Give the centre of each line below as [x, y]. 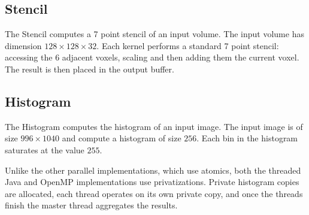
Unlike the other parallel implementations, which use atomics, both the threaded [153, 170]
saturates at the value [45, 149]
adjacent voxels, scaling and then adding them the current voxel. [181, 57]
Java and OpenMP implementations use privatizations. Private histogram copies [152, 182]
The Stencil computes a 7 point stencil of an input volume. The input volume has [154, 34]
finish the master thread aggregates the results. [91, 205]
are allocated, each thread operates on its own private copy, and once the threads [154, 193]
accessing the [29, 57]
